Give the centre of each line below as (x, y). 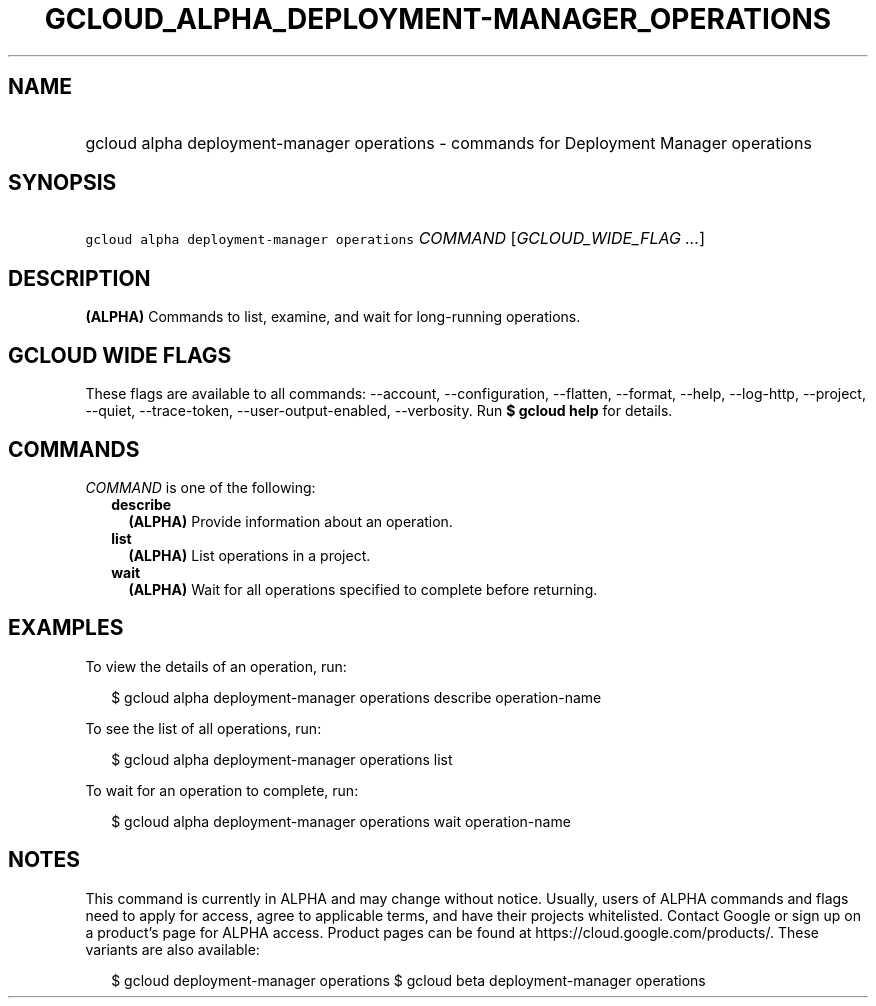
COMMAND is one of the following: (200, 487)
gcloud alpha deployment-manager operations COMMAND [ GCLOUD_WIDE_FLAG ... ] (395, 238)
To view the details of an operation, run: (216, 666)
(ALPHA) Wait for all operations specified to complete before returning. (363, 589)
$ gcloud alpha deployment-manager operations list (282, 759)
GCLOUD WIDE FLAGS (120, 355)
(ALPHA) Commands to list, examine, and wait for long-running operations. (333, 317)
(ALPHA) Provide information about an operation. (290, 521)
